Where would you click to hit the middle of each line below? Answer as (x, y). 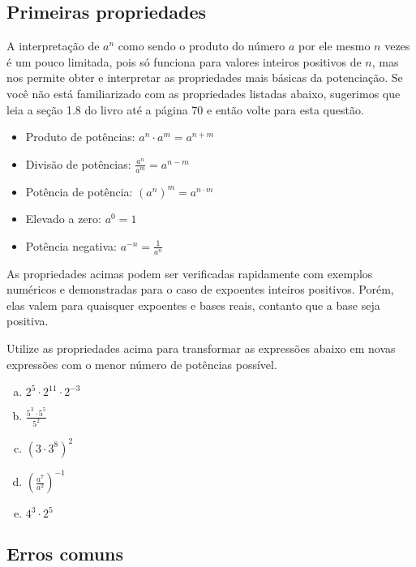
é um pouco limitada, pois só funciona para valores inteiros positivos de (184, 61)
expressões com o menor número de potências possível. (142, 364)
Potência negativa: (71, 245)
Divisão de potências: (78, 163)
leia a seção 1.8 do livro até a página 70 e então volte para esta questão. (185, 109)
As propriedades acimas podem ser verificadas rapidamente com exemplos (190, 273)
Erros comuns (65, 553)
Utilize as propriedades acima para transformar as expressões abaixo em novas (201, 348)
